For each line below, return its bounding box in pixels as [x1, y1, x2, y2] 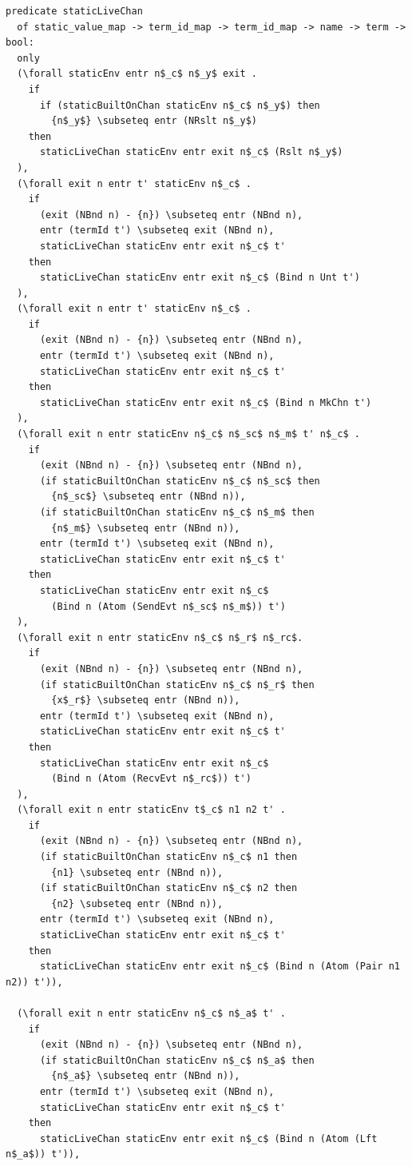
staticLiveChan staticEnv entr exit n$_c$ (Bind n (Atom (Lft [39, 1132, 378, 1144]
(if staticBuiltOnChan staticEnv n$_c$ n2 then [39, 882, 298, 894]
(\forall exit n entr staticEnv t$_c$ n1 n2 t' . [17, 804, 286, 816]
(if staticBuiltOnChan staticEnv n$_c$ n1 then [39, 851, 298, 863]
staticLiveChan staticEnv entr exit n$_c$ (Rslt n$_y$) [39, 146, 343, 158]
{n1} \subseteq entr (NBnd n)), [51, 866, 224, 878]
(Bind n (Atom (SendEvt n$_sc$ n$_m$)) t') [51, 600, 286, 612]
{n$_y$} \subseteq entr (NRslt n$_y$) [51, 115, 257, 127]
